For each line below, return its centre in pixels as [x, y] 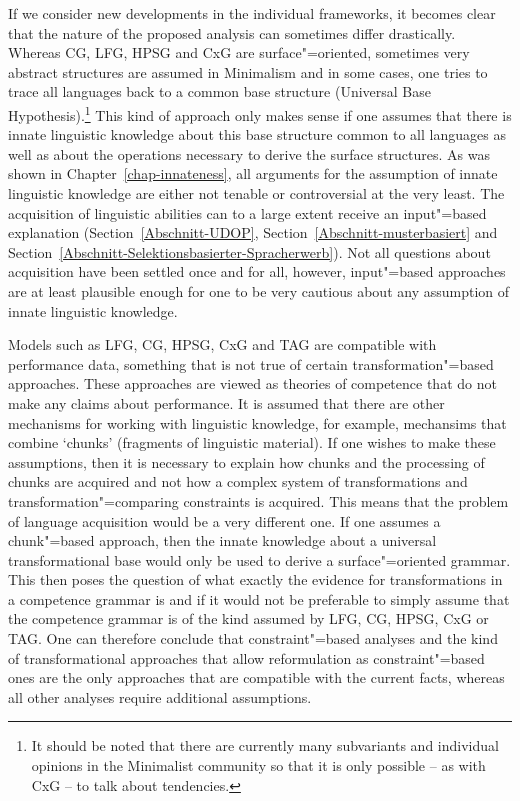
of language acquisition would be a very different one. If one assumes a [224, 520]
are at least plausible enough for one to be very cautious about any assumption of [259, 290]
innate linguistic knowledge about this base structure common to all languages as [257, 134]
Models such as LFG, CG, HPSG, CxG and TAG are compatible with [222, 344]
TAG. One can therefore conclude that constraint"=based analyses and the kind [253, 638]
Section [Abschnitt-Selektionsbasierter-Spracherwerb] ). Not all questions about [249, 251]
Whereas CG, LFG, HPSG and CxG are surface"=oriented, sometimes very [239, 52]
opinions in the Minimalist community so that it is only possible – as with [258, 765]
